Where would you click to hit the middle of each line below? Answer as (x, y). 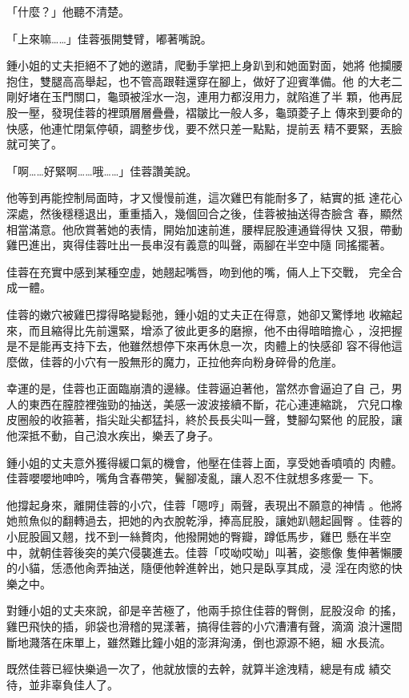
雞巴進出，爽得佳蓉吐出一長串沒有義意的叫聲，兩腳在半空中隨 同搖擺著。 (199, 245)
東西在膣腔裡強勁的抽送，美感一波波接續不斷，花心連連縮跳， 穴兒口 (210, 403)
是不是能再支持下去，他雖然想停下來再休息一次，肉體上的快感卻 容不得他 (199, 346)
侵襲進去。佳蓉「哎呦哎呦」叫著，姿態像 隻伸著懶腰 (266, 552)
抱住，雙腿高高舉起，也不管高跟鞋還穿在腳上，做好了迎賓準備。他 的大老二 (204, 81)
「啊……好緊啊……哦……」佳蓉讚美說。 (102, 170)
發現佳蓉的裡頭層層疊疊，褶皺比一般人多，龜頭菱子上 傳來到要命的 (227, 112)
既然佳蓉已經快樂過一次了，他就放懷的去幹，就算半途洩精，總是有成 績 (193, 669)
